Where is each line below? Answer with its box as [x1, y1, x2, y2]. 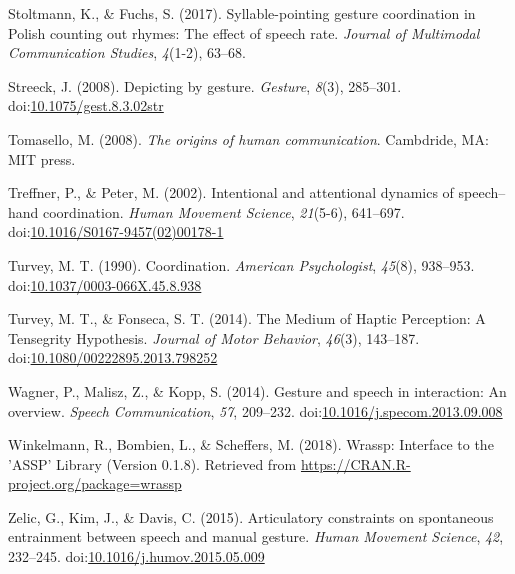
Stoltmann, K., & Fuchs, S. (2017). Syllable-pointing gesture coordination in [8, 3, 476, 23]
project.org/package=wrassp [8, 473, 182, 494]
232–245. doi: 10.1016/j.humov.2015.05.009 [8, 546, 265, 567]
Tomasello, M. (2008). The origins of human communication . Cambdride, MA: [8, 128, 489, 149]
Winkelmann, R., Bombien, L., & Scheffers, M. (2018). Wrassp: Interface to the [8, 434, 494, 455]
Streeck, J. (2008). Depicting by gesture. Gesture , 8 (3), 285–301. [8, 75, 402, 96]
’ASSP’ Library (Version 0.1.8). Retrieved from [8, 453, 297, 474]
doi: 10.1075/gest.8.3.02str [8, 95, 164, 116]
